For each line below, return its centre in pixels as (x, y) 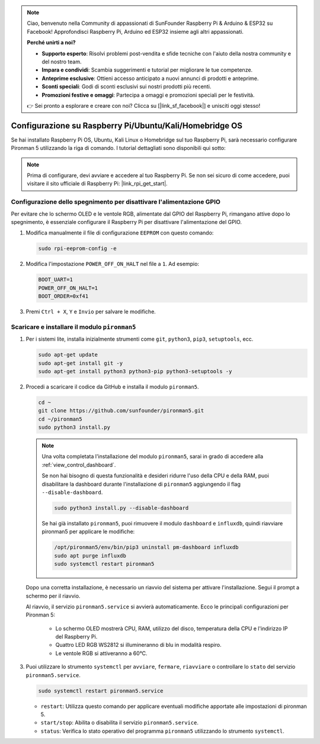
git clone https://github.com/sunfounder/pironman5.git (121, 411)
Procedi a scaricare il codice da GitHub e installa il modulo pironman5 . (112, 387)
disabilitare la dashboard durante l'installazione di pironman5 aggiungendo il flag (141, 484)
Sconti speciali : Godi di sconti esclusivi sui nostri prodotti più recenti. (127, 86)
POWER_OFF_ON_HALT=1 (68, 288)
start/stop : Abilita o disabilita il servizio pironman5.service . (119, 723)
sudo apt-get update (68, 355)
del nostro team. (62, 62)
